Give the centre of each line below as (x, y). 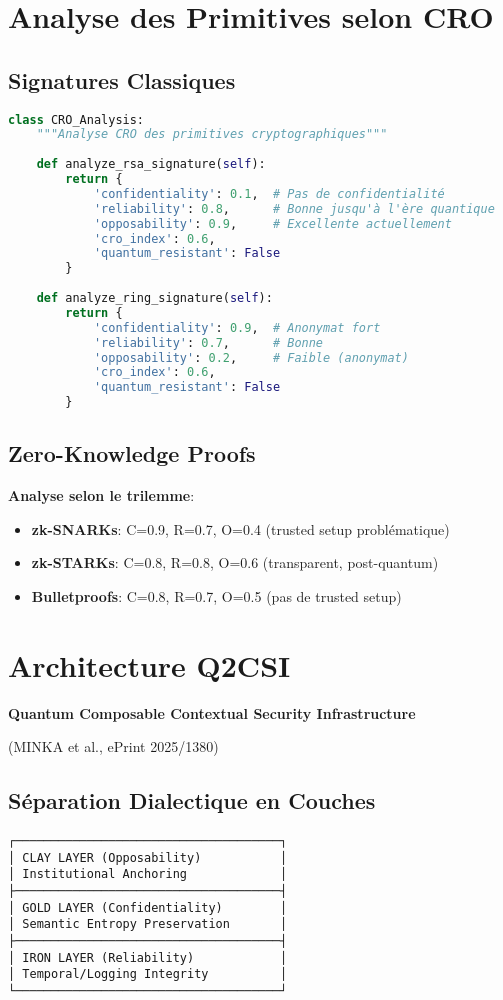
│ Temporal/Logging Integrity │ (148, 974)
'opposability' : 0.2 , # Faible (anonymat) (251, 357)
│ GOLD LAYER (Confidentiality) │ (148, 907)
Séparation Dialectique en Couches (192, 800)
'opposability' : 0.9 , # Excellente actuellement (272, 223)
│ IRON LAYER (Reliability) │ (148, 957)
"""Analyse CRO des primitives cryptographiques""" (212, 134)
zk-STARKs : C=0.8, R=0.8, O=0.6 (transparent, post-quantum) (235, 562)
